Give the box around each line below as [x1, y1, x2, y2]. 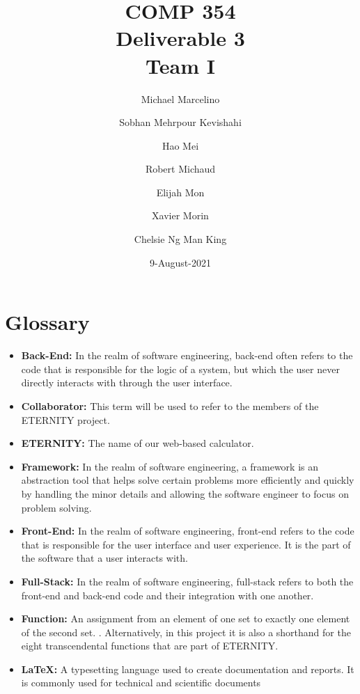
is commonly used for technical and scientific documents [21, 675, 261, 690]
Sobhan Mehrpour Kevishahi [119, 115, 242, 129]
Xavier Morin [152, 208, 209, 223]
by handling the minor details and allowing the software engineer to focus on [21, 486, 349, 500]
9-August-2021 [150, 255, 211, 269]
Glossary [5, 308, 90, 336]
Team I [146, 51, 215, 79]
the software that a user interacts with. [21, 551, 188, 565]
